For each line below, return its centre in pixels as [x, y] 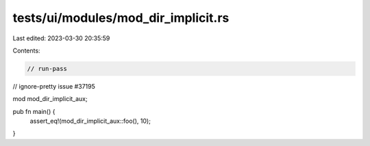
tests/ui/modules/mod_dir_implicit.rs [121, 18]
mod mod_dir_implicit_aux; [50, 99]
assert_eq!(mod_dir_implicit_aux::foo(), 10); [90, 121]
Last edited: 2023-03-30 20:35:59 [61, 38]
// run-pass [47, 69]
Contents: [26, 50]
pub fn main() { [34, 111]
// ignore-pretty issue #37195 [54, 86]
